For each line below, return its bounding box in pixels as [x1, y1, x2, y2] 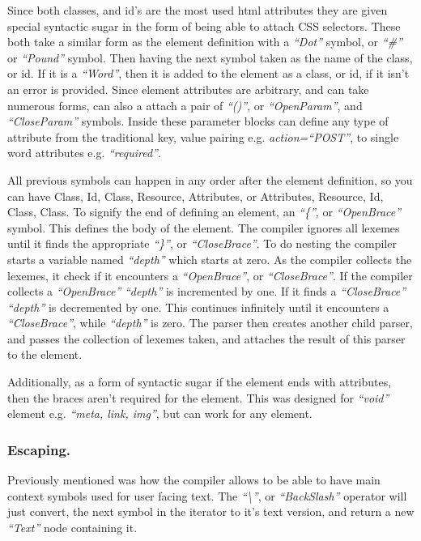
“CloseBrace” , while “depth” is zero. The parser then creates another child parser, [7, 314, 413, 331]
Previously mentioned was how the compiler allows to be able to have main [7, 471, 381, 488]
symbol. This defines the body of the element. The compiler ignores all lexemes [7, 219, 400, 236]
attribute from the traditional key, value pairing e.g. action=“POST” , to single [7, 128, 399, 145]
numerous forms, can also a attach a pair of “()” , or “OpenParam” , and [7, 96, 363, 113]
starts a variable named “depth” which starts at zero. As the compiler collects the [7, 250, 412, 267]
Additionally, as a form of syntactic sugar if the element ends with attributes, [7, 373, 392, 390]
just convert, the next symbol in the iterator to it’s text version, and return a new [7, 503, 415, 520]
